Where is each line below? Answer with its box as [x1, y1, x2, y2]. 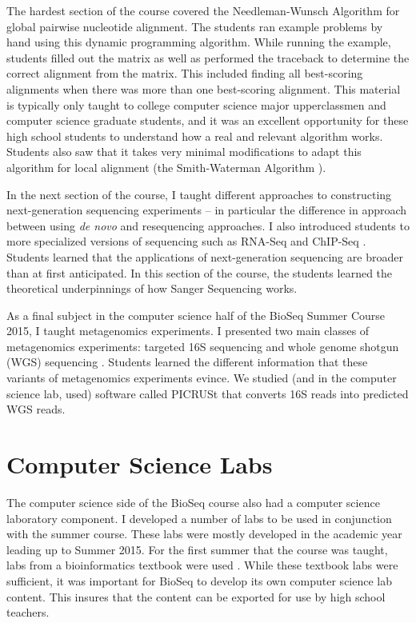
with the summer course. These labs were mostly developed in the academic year [6, 525, 402, 542]
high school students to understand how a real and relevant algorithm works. [6, 127, 383, 144]
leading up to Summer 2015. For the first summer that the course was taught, [6, 541, 388, 557]
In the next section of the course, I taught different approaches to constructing [6, 186, 392, 202]
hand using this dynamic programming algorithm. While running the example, [6, 34, 391, 50]
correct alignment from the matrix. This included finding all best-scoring [6, 65, 363, 82]
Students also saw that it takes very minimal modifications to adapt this [6, 143, 362, 160]
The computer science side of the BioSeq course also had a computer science [6, 493, 380, 510]
